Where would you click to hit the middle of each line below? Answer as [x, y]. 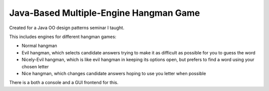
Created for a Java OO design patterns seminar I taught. [67, 28]
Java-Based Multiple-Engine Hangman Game [105, 13]
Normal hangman [39, 46]
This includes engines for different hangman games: [63, 37]
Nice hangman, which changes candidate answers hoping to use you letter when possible [114, 73]
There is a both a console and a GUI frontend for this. [64, 83]
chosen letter [35, 66]
